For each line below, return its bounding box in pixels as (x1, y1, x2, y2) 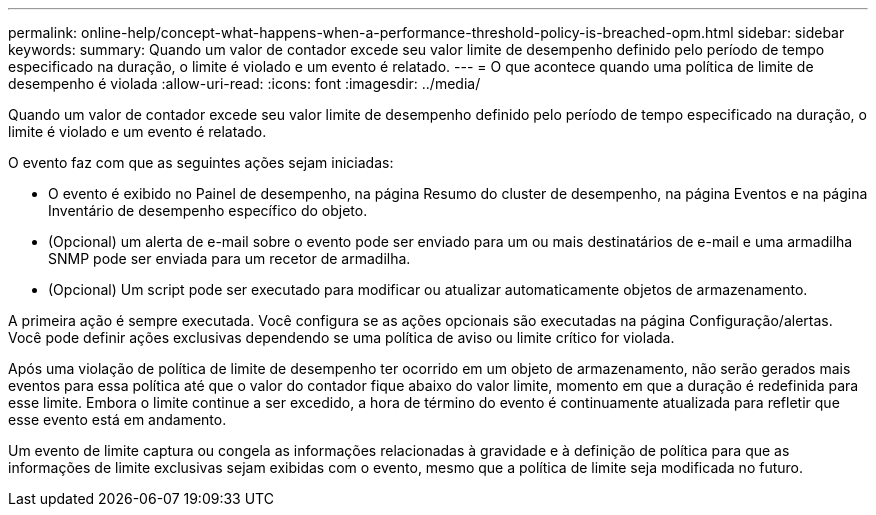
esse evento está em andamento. (8, 411, 227, 428)
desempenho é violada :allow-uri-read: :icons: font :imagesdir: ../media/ (8, 75, 481, 92)
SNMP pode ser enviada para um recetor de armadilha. (48, 250, 411, 267)
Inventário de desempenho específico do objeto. (48, 202, 368, 219)
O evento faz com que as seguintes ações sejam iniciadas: (8, 154, 394, 171)
